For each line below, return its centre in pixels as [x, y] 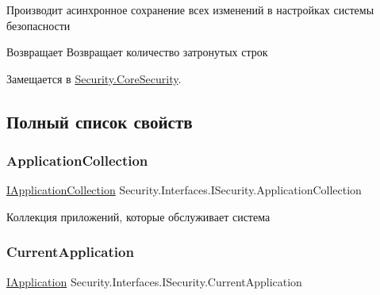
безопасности [38, 25]
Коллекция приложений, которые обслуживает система [138, 216]
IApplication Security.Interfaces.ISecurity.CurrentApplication [154, 281]
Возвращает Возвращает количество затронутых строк [137, 52]
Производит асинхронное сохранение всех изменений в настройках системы [190, 10]
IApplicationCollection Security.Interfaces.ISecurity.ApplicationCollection [184, 190]
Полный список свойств [100, 121]
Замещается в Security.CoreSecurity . [94, 78]
